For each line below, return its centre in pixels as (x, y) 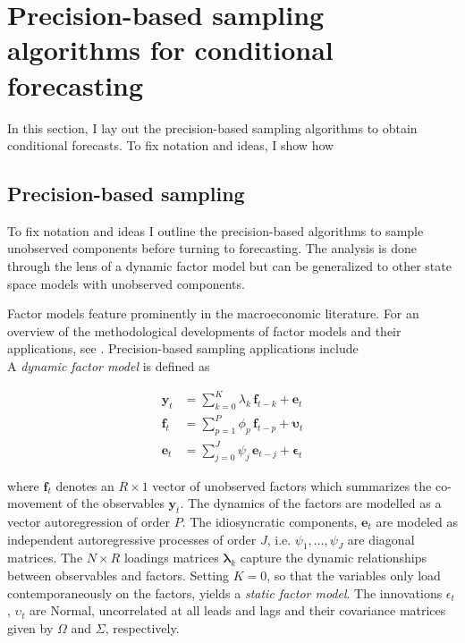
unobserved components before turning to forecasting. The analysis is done (212, 248)
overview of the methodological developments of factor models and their (204, 330)
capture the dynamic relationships (334, 558)
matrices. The (45, 558)
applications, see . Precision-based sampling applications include (183, 348)
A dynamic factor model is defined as (109, 366)
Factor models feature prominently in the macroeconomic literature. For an (213, 313)
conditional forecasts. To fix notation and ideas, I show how (171, 145)
